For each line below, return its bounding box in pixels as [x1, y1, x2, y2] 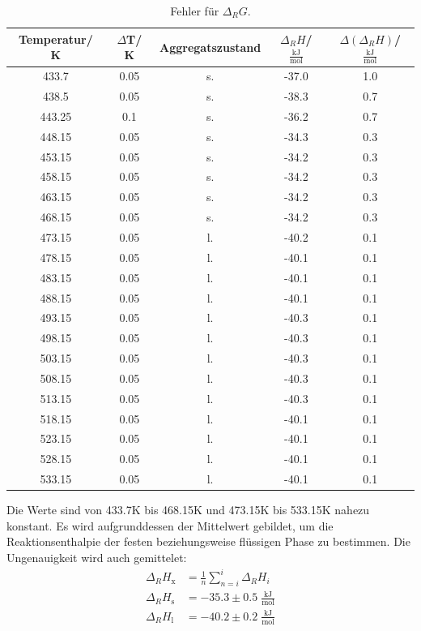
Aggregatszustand [159, 38, 262, 55]
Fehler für [170, 2, 219, 19]
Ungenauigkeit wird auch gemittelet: [6, 549, 187, 566]
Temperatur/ [18, 30, 93, 47]
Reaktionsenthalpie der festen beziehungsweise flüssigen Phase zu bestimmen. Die [6, 533, 410, 550]
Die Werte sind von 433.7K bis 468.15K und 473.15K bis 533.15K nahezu [6, 501, 370, 518]
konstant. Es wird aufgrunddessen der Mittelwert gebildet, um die [6, 517, 334, 534]
